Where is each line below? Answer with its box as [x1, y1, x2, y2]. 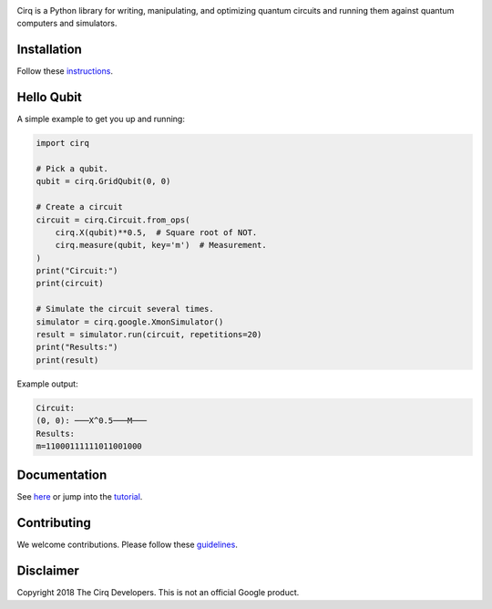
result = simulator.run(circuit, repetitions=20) [36, 329, 262, 340]
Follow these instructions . [16, 66, 114, 77]
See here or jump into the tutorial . [16, 491, 143, 502]
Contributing [16, 515, 91, 531]
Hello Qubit [16, 89, 82, 105]
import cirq [36, 138, 90, 149]
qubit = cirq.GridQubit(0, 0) [36, 176, 171, 187]
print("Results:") [36, 342, 118, 353]
